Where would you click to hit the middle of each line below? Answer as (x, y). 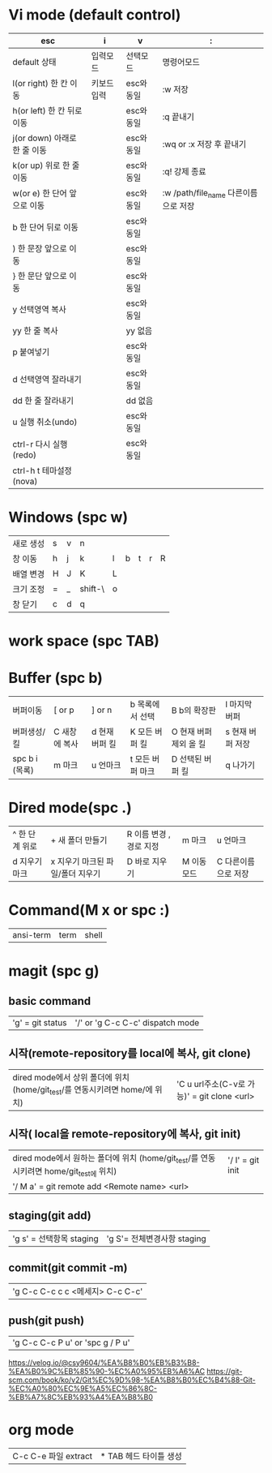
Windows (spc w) (68, 517)
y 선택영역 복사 (39, 310)
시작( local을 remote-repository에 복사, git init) (125, 1134)
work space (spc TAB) (84, 641)
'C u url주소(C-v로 (211, 1084)
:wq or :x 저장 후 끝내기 (204, 144)
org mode (41, 1430)
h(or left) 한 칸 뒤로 (47, 110)
